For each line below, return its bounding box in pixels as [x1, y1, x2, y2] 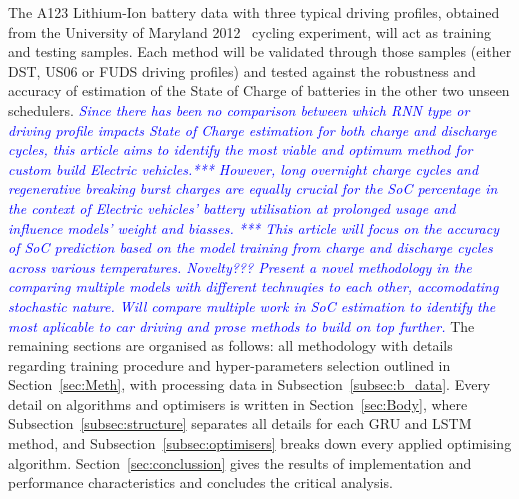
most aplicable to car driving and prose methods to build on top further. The [8, 315, 475, 336]
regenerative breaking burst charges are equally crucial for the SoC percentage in [8, 178, 498, 199]
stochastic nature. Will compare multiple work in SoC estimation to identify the [8, 295, 496, 316]
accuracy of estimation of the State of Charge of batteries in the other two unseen [8, 80, 510, 101]
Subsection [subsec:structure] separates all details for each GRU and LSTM [8, 413, 472, 434]
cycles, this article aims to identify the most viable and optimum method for [8, 139, 473, 160]
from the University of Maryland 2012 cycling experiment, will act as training [8, 21, 491, 42]
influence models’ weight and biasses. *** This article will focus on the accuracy [8, 217, 499, 238]
